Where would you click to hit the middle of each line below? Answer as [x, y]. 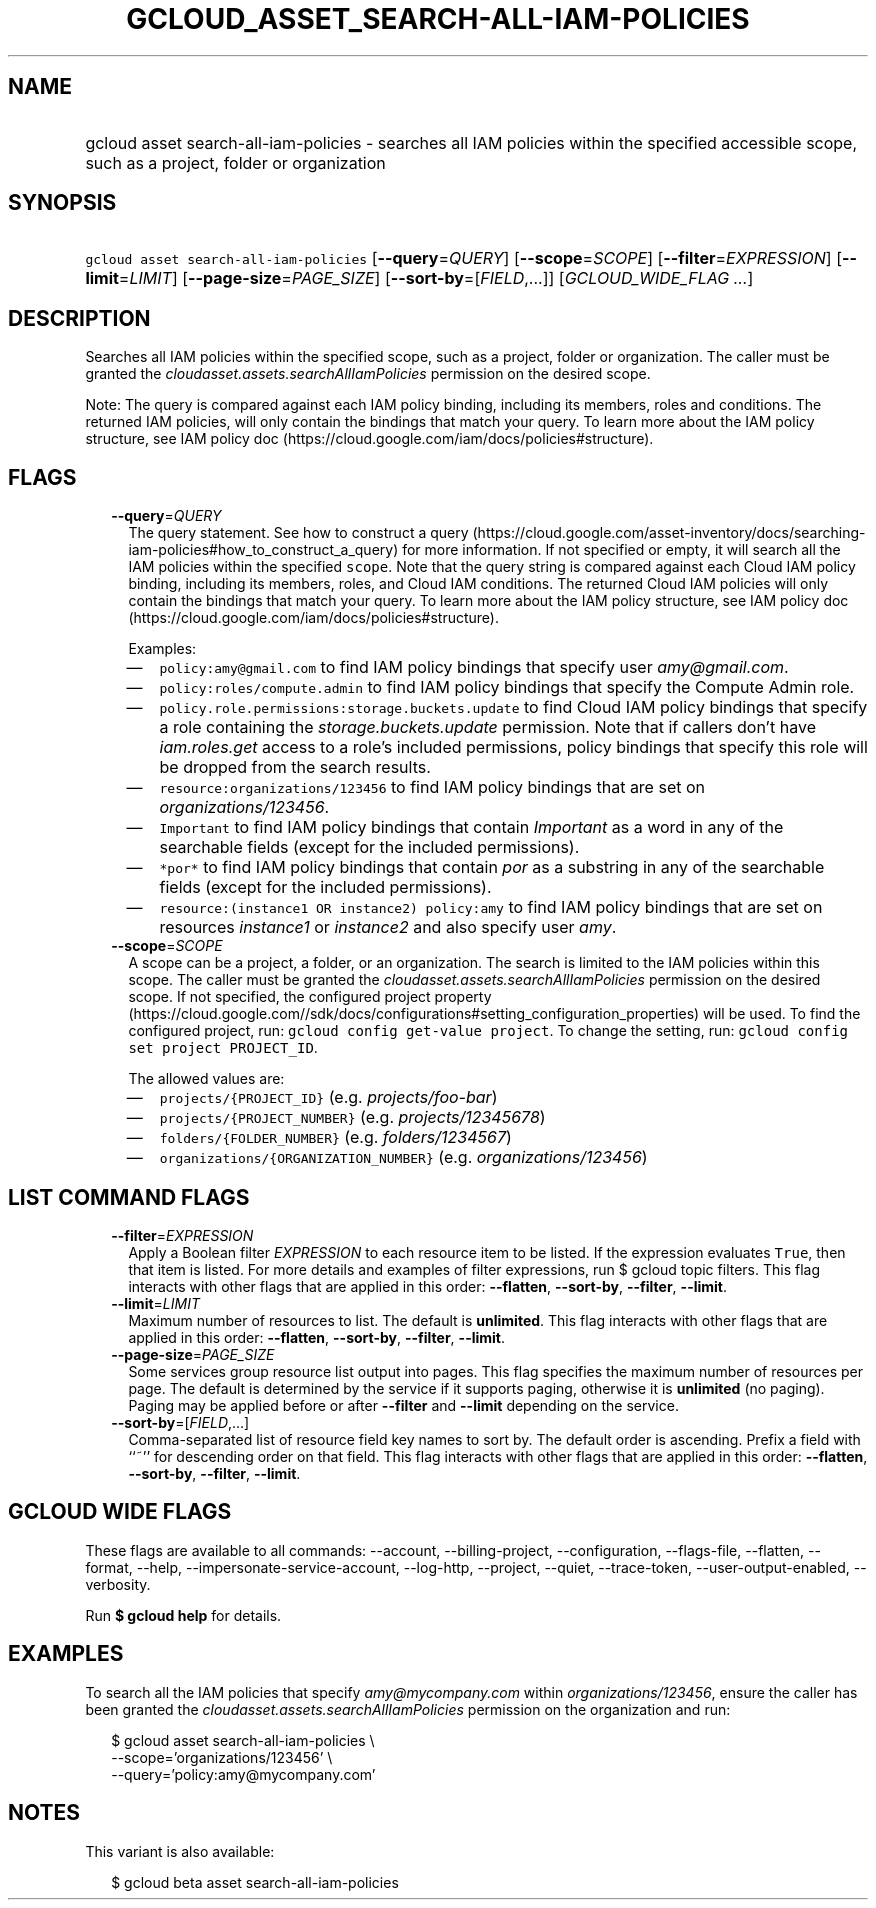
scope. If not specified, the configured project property [310, 997]
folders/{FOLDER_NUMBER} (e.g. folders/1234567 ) [335, 1137]
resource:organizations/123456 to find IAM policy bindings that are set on [432, 787]
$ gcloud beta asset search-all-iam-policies [255, 1882]
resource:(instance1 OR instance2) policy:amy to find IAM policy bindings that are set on [491, 907]
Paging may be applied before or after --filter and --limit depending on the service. [403, 1405]
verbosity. [118, 1584]
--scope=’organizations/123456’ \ [222, 1757]
